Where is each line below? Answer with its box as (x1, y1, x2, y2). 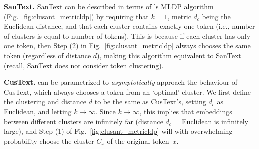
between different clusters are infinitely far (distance (4, 116, 163, 126)
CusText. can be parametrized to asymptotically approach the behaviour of (4, 77, 238, 87)
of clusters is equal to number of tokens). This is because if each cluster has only (4, 30, 251, 41)
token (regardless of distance (4, 50, 91, 60)
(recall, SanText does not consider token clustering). (4, 60, 164, 70)
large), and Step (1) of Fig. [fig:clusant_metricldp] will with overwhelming (4, 126, 233, 136)
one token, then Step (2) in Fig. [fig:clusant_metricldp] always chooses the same (4, 40, 251, 51)
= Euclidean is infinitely (174, 116, 248, 126)
